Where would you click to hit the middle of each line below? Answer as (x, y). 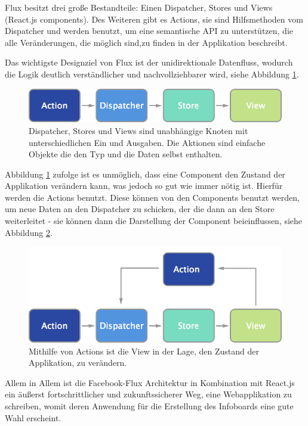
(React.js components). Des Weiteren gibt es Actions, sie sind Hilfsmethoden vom (154, 19)
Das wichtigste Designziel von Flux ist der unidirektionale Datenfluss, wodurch (149, 62)
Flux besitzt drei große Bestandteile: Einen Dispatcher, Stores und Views (139, 7)
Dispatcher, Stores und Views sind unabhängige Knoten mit (138, 130)
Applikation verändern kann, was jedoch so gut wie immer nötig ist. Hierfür (144, 186)
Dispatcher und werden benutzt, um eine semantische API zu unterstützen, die (149, 31)
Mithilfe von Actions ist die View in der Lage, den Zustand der (144, 351)
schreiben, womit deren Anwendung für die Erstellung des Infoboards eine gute (149, 406)
